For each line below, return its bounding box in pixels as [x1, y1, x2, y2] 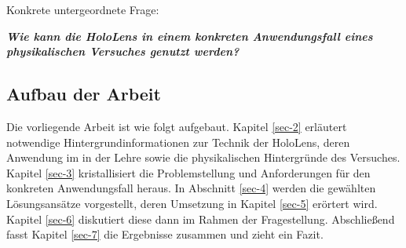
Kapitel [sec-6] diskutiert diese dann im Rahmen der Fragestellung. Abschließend [6, 210, 395, 227]
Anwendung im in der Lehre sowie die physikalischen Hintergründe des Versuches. [6, 149, 401, 166]
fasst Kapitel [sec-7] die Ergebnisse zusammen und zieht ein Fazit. [6, 226, 324, 243]
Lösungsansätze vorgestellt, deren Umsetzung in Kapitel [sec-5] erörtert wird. [6, 195, 378, 211]
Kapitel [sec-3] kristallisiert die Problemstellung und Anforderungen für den [6, 164, 371, 181]
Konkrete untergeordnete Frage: [6, 2, 159, 17]
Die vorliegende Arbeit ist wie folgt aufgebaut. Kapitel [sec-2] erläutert [6, 118, 347, 134]
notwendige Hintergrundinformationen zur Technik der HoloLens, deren [6, 133, 350, 150]
